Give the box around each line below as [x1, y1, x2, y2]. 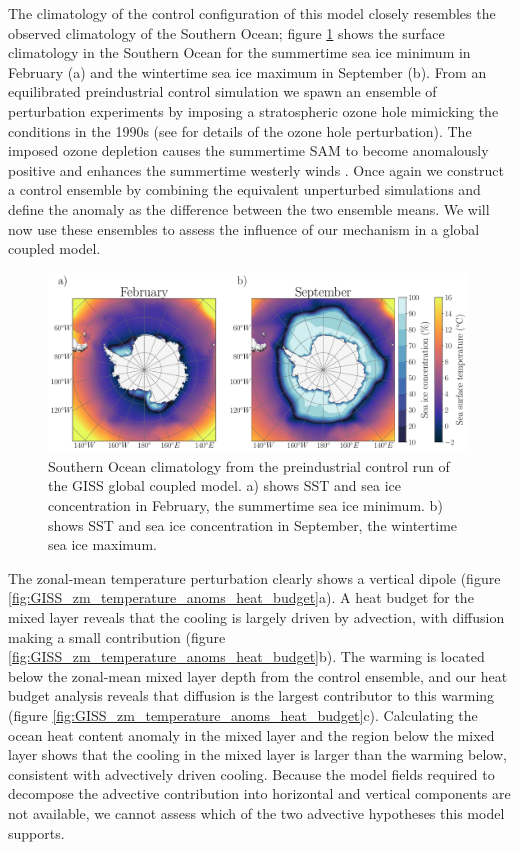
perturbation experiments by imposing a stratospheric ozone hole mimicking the [8, 100, 499, 121]
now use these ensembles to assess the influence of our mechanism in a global [8, 218, 480, 239]
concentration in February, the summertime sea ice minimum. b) [48, 495, 443, 516]
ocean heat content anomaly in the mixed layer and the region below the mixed [8, 724, 495, 745]
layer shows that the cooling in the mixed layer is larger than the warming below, [8, 744, 507, 765]
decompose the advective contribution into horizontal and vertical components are [8, 783, 511, 804]
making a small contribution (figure [8, 626, 226, 647]
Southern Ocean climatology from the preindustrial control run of [48, 455, 450, 476]
